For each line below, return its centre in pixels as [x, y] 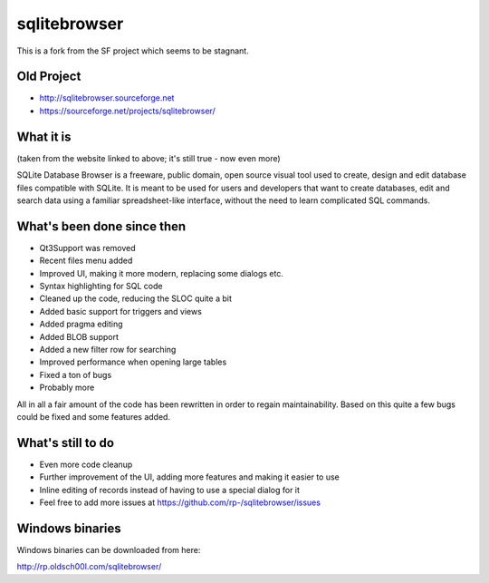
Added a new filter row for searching [108, 349]
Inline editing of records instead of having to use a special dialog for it [170, 490]
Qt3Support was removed [87, 248]
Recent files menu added [86, 261]
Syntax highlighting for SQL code [101, 286]
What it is [44, 136]
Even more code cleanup [86, 464]
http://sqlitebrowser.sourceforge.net [107, 98]
